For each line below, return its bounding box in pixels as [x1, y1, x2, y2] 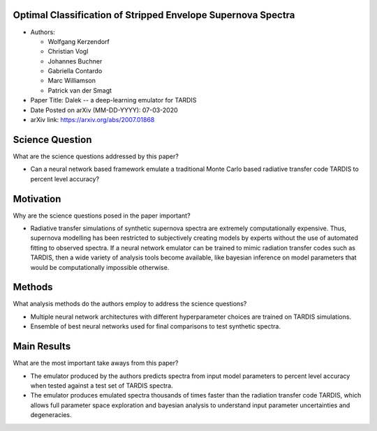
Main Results [13, 340, 71, 352]
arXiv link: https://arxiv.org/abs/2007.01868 [30, 116, 155, 124]
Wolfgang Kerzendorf [47, 37, 110, 45]
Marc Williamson [47, 77, 96, 85]
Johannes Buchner [47, 56, 103, 66]
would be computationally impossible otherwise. [30, 263, 170, 271]
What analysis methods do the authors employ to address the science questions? [13, 300, 247, 308]
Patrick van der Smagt [47, 86, 112, 94]
